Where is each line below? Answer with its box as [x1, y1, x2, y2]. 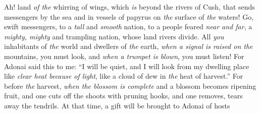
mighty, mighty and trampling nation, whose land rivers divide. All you [4, 31, 224, 41]
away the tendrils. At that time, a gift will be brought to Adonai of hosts [4, 100, 230, 110]
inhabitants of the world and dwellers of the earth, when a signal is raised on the [4, 41, 253, 51]
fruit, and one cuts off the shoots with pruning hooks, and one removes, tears [4, 90, 243, 101]
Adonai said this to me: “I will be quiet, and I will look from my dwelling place [4, 61, 249, 71]
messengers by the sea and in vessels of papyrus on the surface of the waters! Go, [4, 11, 254, 22]
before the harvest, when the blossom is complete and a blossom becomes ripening [4, 80, 256, 91]
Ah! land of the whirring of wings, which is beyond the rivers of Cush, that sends [4, 2, 255, 12]
